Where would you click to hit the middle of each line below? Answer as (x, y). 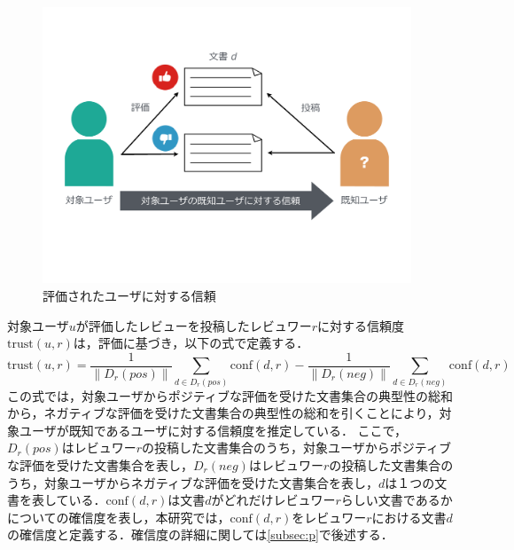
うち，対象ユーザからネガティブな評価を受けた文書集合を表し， (193, 482)
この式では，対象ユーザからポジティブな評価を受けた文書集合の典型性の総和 (230, 395)
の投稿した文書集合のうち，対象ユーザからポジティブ (296, 448)
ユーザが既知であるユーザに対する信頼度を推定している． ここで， (213, 430)
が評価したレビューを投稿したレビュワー (194, 325)
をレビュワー (329, 517)
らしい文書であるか (397, 500)
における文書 (409, 517)
